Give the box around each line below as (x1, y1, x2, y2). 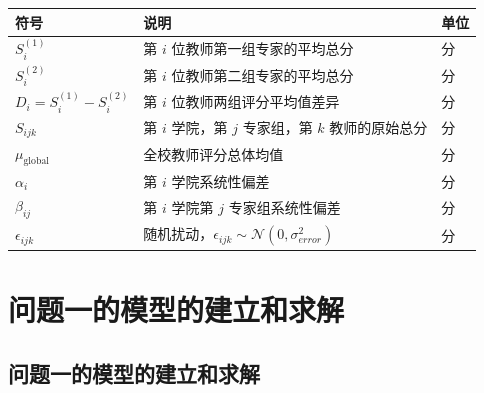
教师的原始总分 (329, 117, 428, 138)
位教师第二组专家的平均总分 (171, 64, 354, 85)
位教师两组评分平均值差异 (171, 91, 340, 112)
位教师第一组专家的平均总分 (171, 38, 354, 59)
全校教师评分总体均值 (143, 144, 284, 165)
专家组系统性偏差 (228, 196, 341, 217)
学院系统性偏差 (171, 170, 270, 191)
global (23, 156, 50, 167)
